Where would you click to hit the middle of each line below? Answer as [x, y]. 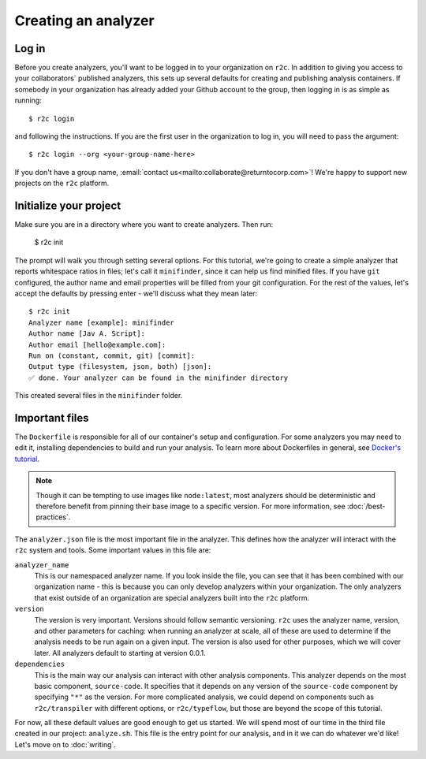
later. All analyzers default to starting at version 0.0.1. [120, 653]
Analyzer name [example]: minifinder [102, 322]
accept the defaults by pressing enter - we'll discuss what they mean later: [136, 294]
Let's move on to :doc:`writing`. [65, 744]
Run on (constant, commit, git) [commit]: [112, 356]
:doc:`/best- [366, 506]
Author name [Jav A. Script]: [87, 334]
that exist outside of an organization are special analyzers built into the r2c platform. [172, 597]
